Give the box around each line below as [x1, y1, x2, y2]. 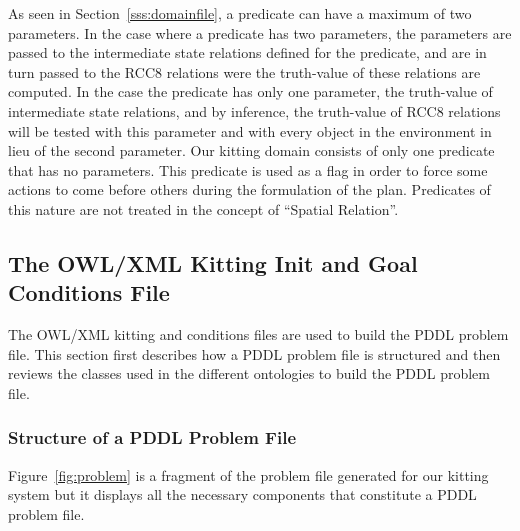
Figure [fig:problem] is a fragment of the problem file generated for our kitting [8, 464, 489, 485]
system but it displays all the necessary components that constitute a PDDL [8, 484, 477, 505]
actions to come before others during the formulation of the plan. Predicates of [8, 179, 491, 200]
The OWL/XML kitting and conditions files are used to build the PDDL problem [8, 324, 509, 345]
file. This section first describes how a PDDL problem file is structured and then [8, 343, 501, 364]
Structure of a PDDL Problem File [8, 425, 297, 450]
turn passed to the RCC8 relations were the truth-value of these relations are [8, 61, 481, 82]
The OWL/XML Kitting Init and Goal [8, 247, 418, 278]
